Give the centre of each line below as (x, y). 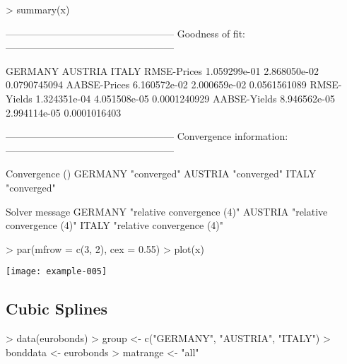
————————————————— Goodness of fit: (125, 33)
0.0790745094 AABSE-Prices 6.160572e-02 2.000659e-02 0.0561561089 (156, 84)
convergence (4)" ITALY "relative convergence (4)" (115, 225)
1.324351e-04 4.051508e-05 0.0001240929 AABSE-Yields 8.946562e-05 (186, 98)
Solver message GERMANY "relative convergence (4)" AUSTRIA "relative (167, 211)
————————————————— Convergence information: (147, 136)
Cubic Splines (57, 309)
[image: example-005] (57, 272)
